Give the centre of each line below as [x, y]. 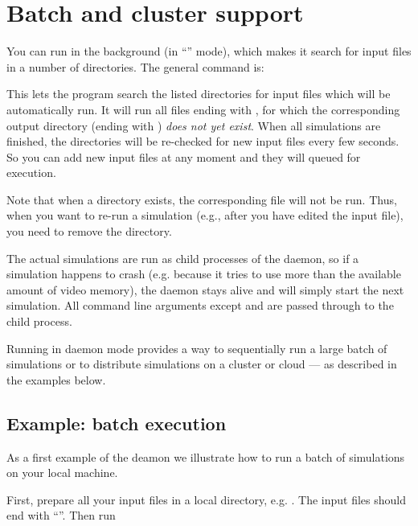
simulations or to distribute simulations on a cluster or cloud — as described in [202, 364]
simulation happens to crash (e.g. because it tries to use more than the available [204, 274]
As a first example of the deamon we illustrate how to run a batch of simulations [206, 456]
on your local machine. [62, 473]
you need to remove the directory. [89, 231]
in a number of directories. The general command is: [135, 66]
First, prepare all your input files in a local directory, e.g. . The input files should [207, 499]
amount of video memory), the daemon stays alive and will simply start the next [205, 289]
